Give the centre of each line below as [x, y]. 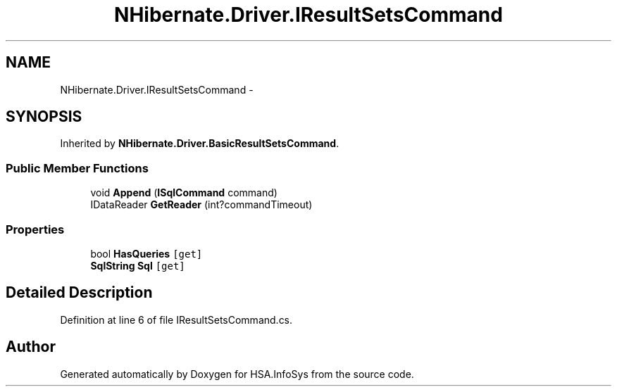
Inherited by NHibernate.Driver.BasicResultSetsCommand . [200, 144]
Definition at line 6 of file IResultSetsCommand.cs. [176, 320]
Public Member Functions [77, 168]
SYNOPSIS [44, 117]
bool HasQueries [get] [147, 253]
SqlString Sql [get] [138, 265]
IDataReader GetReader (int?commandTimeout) [201, 205]
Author [31, 347]
